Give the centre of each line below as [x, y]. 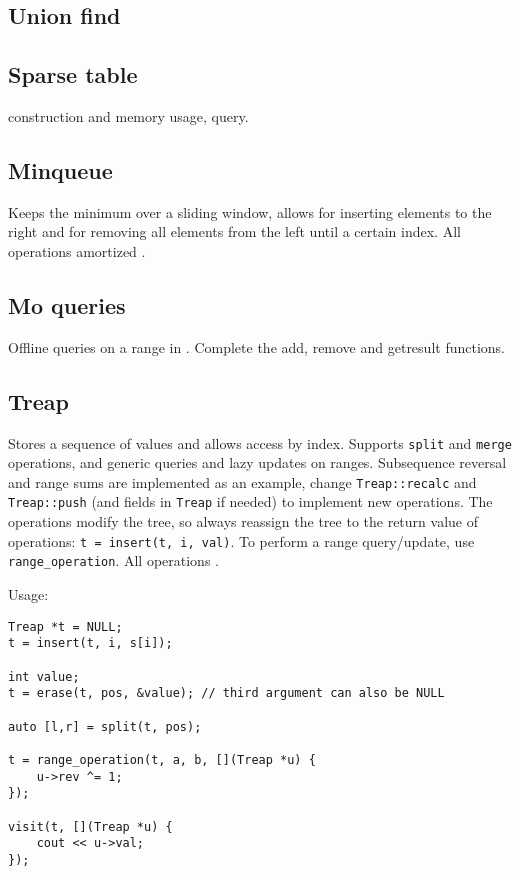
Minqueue [60, 169]
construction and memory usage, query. [128, 115]
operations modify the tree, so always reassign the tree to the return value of [243, 521]
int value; [44, 676]
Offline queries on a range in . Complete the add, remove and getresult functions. [256, 346]
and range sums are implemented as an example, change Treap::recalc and [242, 481]
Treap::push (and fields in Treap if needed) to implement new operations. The [250, 501]
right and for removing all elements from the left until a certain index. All [234, 231]
